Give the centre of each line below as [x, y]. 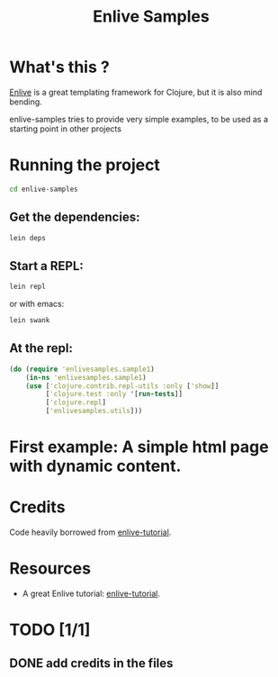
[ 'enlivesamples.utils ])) [94, 411]
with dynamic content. [95, 466]
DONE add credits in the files [91, 663]
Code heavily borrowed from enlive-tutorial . [90, 532]
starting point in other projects [65, 129]
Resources [50, 569]
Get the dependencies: [75, 217]
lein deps [28, 238]
